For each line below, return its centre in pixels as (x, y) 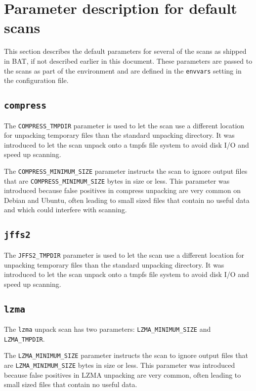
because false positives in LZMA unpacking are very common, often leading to (123, 374)
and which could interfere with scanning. (65, 210)
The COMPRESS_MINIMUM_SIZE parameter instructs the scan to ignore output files (126, 171)
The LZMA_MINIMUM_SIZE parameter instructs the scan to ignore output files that (126, 355)
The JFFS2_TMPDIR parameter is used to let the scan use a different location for (124, 254)
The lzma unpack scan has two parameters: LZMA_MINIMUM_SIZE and (107, 329)
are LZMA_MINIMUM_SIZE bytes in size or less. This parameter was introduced (120, 365)
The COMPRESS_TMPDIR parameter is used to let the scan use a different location (124, 125)
